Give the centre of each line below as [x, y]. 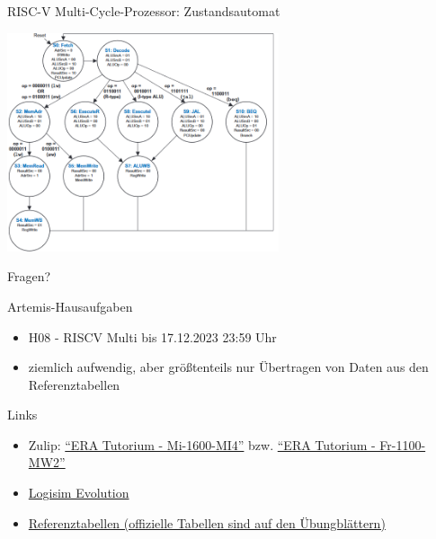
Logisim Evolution [79, 493]
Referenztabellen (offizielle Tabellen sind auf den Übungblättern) [207, 522]
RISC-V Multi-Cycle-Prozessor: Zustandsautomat [144, 11]
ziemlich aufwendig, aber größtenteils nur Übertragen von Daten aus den [228, 367]
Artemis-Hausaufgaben [70, 306]
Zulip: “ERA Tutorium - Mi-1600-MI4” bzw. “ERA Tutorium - [202, 444]
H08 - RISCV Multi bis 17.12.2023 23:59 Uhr [152, 336]
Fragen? [29, 276]
